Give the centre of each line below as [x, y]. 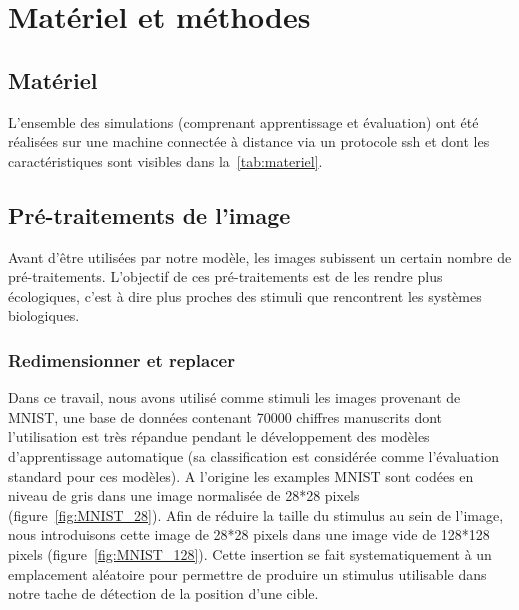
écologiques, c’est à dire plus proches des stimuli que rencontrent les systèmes [245, 295]
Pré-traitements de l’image [149, 214]
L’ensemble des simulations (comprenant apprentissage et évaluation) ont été [243, 121]
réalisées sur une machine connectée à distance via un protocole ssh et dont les [249, 141]
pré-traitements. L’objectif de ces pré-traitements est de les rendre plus [225, 276]
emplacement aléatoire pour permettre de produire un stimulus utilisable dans [247, 573]
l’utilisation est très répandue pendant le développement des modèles [219, 436]
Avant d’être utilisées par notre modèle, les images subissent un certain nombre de [260, 256]
